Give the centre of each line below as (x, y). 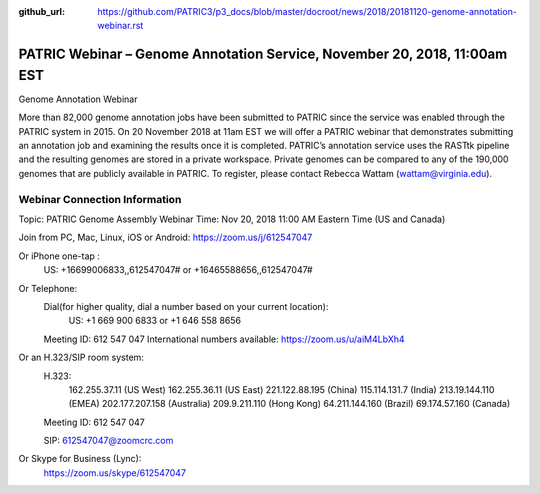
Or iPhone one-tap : (59, 256)
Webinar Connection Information (100, 199)
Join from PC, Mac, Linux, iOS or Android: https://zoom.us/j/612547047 (165, 237)
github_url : (41, 11)
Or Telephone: (48, 288)
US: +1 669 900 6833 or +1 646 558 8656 (155, 321)
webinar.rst (120, 26)
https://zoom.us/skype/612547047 (115, 472)
